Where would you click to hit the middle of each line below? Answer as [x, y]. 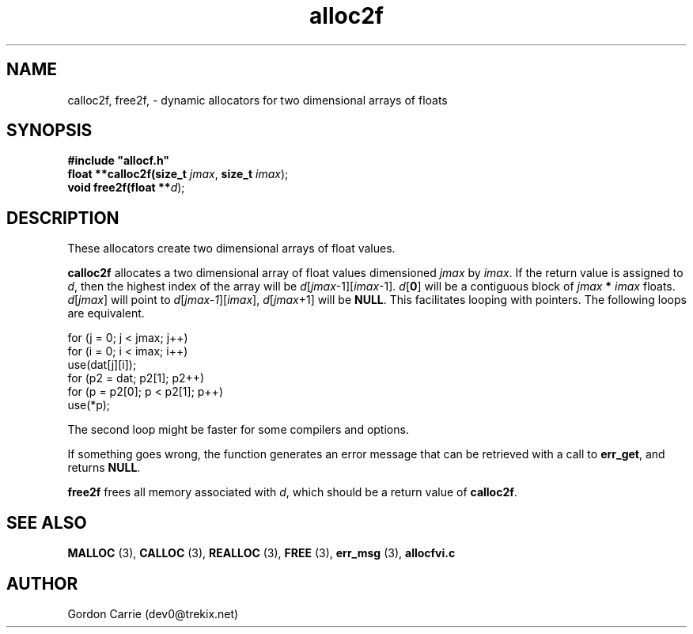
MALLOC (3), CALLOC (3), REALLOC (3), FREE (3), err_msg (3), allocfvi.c [261, 553]
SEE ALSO [47, 522]
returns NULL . [104, 468]
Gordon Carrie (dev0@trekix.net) [153, 613]
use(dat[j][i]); [102, 365]
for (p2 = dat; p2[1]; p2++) [136, 378]
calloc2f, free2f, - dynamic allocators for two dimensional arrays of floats [258, 100]
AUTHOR [42, 583]
